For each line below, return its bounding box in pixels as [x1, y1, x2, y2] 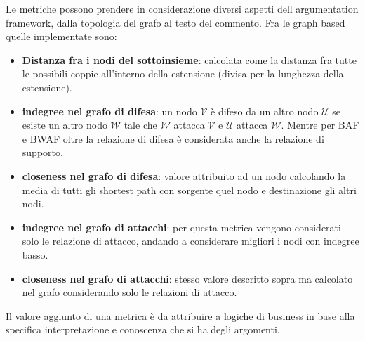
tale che [124, 117, 157, 132]
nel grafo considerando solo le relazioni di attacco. [22, 285, 237, 300]
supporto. [22, 145, 63, 160]
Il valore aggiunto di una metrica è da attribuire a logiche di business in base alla [6, 308, 355, 323]
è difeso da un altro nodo [211, 103, 319, 118]
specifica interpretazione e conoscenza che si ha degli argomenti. [6, 322, 280, 337]
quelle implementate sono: [6, 29, 117, 44]
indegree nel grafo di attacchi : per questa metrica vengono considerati [22, 219, 341, 234]
